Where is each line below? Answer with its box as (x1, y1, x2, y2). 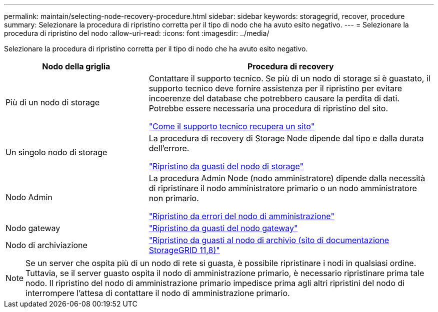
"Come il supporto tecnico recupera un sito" (148, 121, 315, 131)
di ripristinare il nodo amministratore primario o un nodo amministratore (148, 183, 417, 193)
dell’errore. (148, 143, 189, 153)
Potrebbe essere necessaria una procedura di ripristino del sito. (148, 103, 388, 113)
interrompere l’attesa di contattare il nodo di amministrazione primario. (25, 288, 290, 298)
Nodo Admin (5, 192, 52, 202)
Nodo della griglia (42, 61, 110, 71)
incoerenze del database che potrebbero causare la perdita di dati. (148, 93, 399, 103)
